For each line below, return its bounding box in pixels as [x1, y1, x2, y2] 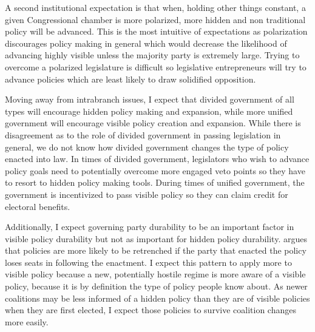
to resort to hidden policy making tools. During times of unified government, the [5, 176, 305, 189]
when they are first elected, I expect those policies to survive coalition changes [5, 303, 296, 316]
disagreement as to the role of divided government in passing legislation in [5, 128, 281, 141]
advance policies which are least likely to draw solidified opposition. [5, 72, 256, 85]
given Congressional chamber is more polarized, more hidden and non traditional [5, 13, 306, 25]
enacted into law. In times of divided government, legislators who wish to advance [5, 152, 310, 165]
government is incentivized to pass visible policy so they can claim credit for [5, 188, 288, 200]
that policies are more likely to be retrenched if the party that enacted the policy [5, 244, 307, 257]
